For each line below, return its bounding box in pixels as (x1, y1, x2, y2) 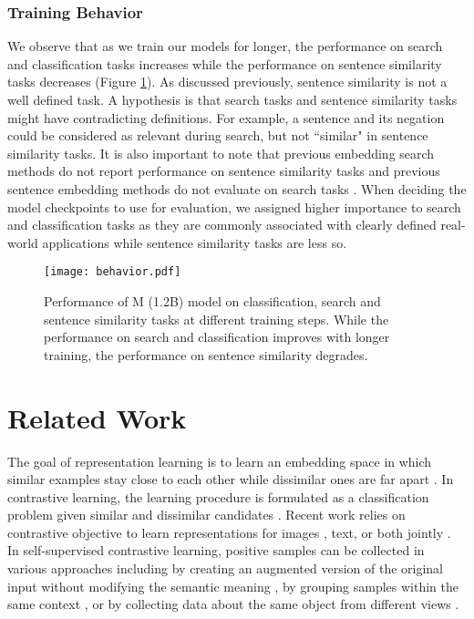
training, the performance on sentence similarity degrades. (44, 345, 368, 364)
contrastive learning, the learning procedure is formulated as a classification (7, 487, 429, 506)
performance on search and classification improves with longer (44, 327, 390, 346)
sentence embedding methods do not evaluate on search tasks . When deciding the (7, 179, 467, 198)
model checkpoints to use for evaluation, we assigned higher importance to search (7, 197, 461, 216)
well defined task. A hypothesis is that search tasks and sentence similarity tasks (7, 90, 458, 108)
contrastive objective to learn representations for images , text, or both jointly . (7, 522, 451, 542)
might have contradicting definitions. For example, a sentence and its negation (7, 108, 445, 127)
